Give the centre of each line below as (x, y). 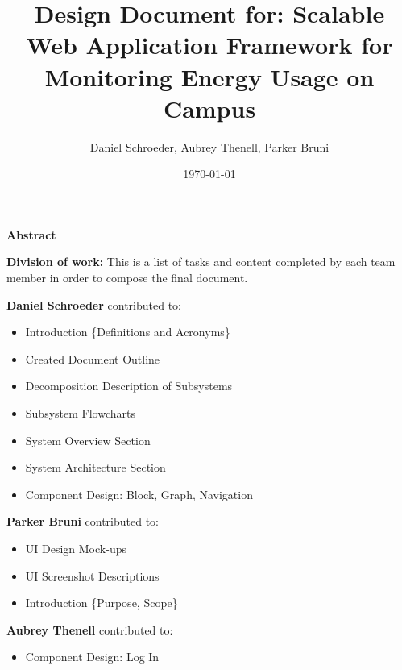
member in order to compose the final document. (127, 278)
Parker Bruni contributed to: (83, 521)
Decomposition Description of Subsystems (129, 386)
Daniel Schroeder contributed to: (94, 304)
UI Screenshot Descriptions (92, 575)
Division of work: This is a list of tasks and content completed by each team (201, 262)
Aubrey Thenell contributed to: (90, 629)
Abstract (31, 234)
